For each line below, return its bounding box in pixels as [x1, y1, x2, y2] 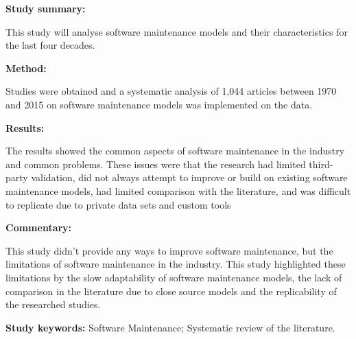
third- [309, 156, 333, 171]
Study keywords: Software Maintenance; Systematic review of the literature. [5, 320, 335, 334]
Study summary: [5, 1, 86, 15]
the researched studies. [5, 297, 101, 312]
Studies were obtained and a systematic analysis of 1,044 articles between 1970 [5, 84, 337, 98]
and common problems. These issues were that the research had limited [5, 156, 306, 171]
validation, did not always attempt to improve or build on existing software [31, 170, 348, 185]
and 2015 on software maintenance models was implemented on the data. [5, 97, 313, 111]
